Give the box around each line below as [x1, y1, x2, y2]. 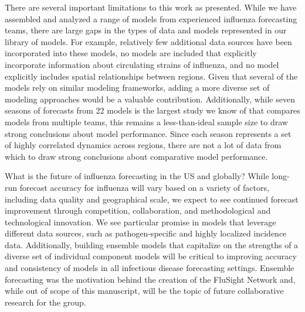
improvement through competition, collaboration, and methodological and [5, 204, 271, 217]
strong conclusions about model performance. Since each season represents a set [5, 127, 292, 139]
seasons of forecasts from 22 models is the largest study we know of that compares [5, 104, 300, 116]
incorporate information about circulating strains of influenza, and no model [5, 58, 279, 70]
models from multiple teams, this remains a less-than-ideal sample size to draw [5, 115, 288, 128]
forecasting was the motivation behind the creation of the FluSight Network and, [5, 273, 296, 285]
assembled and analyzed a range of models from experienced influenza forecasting [5, 12, 297, 25]
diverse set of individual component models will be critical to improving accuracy [5, 250, 297, 262]
